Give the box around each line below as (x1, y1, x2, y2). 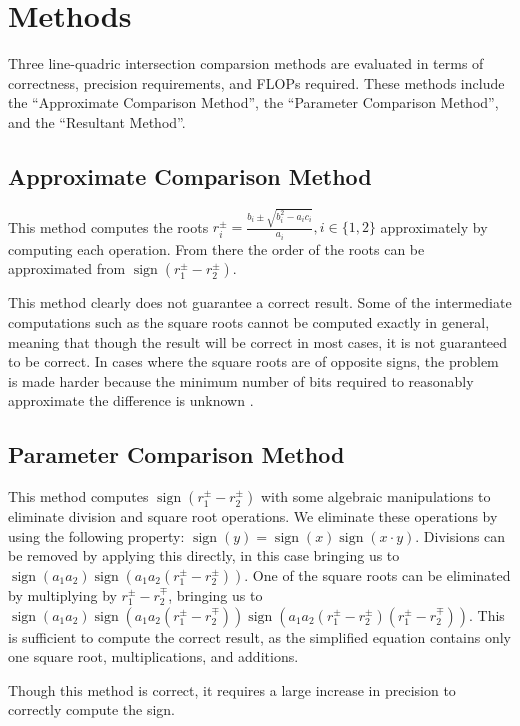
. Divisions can (415, 525, 506, 546)
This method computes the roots (8, 216, 209, 237)
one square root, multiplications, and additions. (8, 646, 299, 667)
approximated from (8, 258, 126, 279)
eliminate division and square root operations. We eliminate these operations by (8, 506, 498, 527)
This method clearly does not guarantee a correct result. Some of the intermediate (8, 292, 512, 313)
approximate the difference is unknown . (8, 390, 254, 411)
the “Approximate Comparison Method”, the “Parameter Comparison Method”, (8, 92, 499, 113)
